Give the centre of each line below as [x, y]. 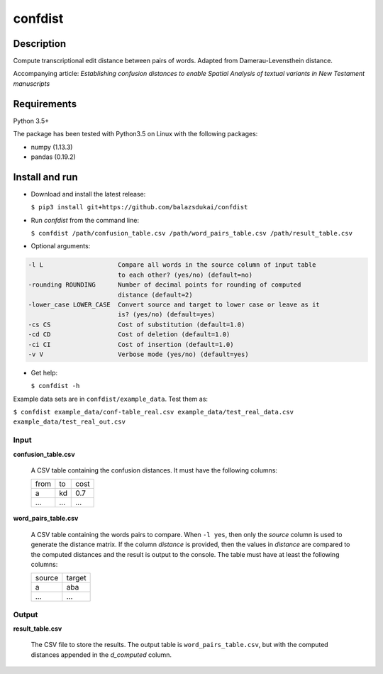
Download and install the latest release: [88, 194]
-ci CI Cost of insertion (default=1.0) [131, 344]
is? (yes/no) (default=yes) [166, 315]
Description [40, 44]
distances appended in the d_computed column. [101, 654]
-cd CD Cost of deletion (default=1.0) [129, 335]
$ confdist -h [55, 386]
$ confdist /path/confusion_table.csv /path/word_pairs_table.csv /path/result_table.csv [191, 233]
